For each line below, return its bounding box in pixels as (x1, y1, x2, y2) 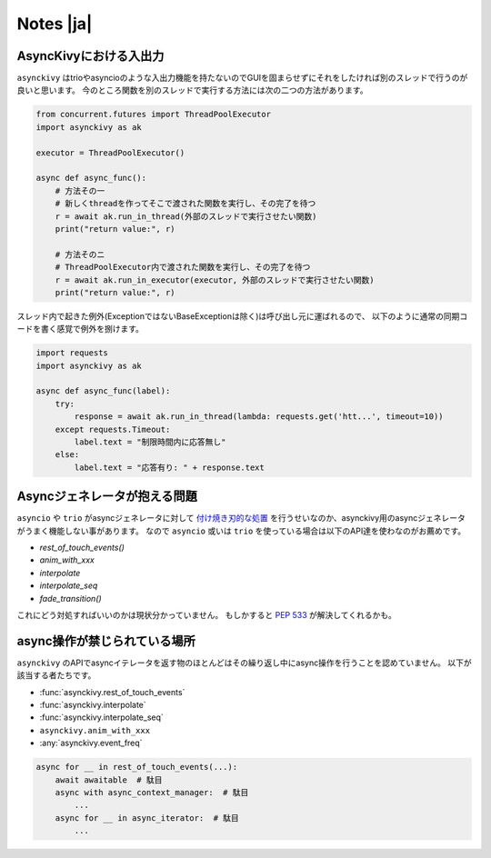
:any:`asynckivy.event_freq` (39, 737, 143, 749)
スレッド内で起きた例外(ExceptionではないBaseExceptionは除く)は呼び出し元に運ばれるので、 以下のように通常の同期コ (16, 310, 468, 322)
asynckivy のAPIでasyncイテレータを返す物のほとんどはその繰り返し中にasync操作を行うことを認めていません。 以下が (16, 657, 472, 668)
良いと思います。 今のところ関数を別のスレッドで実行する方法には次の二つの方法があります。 (16, 85, 368, 95)
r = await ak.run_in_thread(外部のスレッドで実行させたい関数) (55, 211, 317, 222)
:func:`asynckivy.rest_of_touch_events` (39, 686, 185, 697)
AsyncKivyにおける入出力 (16, 48, 165, 64)
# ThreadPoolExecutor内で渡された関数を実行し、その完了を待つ (55, 262, 311, 273)
